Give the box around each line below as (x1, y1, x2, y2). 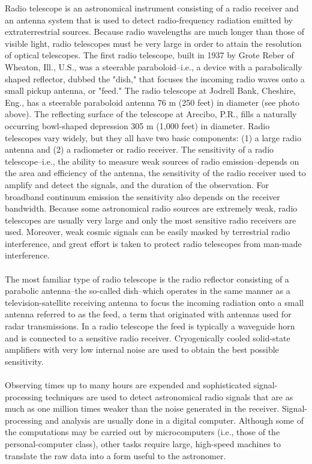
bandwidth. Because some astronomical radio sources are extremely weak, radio (5, 202, 298, 215)
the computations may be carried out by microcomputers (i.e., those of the (5, 426, 280, 438)
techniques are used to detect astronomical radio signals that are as (45, 390, 293, 403)
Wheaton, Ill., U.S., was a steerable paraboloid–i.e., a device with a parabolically (5, 60, 302, 73)
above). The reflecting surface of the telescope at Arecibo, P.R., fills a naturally (5, 108, 297, 120)
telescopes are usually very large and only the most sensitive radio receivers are (5, 213, 296, 226)
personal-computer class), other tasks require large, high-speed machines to (5, 437, 281, 450)
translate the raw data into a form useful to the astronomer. (5, 449, 226, 462)
